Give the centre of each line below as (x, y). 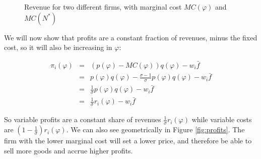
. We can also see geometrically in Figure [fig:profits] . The (155, 129)
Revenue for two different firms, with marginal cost (103, 7)
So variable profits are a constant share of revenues (83, 119)
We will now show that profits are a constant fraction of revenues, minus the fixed (131, 37)
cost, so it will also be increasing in (58, 47)
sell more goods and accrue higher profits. (69, 150)
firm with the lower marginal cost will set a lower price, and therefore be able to (128, 141)
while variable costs (222, 119)
